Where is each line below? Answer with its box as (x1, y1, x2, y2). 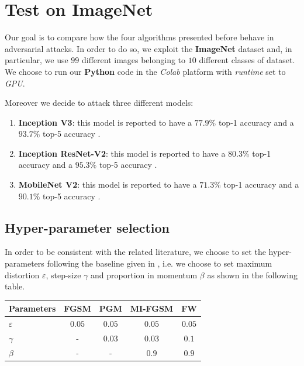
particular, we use (5, 54, 68, 66)
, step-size (46, 268, 81, 281)
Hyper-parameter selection (5, 218, 170, 236)
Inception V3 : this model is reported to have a (18, 116, 192, 128)
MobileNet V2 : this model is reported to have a (18, 178, 197, 191)
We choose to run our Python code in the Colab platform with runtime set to (5, 65, 286, 77)
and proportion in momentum (91, 268, 198, 281)
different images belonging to (81, 54, 186, 66)
